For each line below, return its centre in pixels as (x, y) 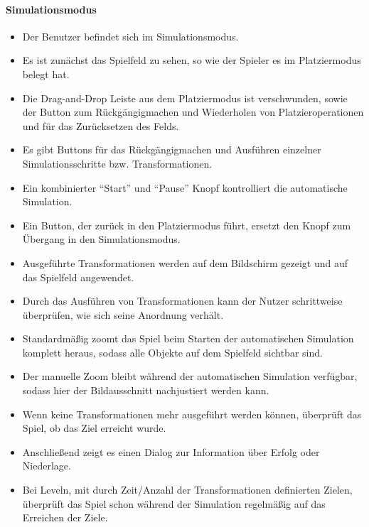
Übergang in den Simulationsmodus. (101, 239)
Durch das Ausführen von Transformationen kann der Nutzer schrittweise (182, 301)
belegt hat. (46, 74)
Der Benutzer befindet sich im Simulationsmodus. (130, 36)
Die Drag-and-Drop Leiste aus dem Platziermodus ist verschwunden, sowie (185, 98)
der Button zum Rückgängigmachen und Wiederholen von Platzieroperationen (193, 112)
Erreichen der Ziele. (65, 517)
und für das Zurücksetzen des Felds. (101, 125)
